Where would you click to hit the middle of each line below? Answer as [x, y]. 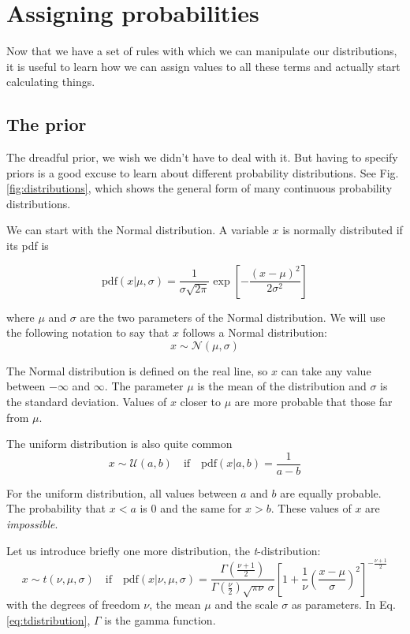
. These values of [311, 508]
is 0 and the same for [191, 508]
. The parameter [144, 386]
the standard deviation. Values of [87, 402]
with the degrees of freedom [73, 604]
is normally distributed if [343, 230]
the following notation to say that [88, 332]
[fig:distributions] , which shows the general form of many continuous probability [199, 188]
